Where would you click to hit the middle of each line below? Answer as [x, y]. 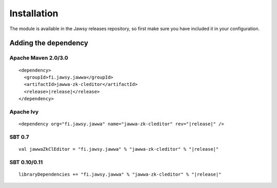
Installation [34, 13]
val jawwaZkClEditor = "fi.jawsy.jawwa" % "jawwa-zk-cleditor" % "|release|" [119, 149]
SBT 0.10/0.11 [26, 162]
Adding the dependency [49, 43]
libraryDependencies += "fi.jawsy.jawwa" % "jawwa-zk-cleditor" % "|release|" [120, 174]
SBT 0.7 [19, 137]
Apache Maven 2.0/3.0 [39, 58]
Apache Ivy [24, 111]
